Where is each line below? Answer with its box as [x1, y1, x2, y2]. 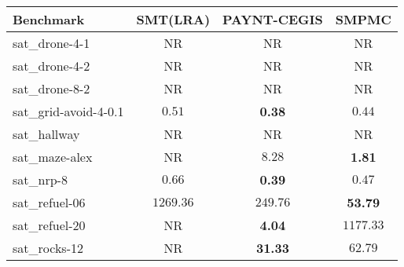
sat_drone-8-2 [13, 79, 90, 97]
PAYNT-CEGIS [222, 10, 323, 28]
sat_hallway [13, 125, 80, 143]
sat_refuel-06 [13, 193, 86, 211]
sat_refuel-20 [13, 216, 86, 234]
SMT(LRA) [136, 10, 211, 28]
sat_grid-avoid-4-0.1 [13, 102, 124, 120]
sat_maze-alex [13, 148, 93, 166]
